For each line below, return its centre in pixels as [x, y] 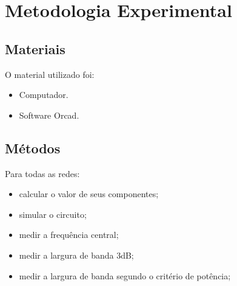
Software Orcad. [49, 115]
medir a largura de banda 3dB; [76, 255]
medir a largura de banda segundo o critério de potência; [125, 275]
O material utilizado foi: [50, 74]
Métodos [33, 148]
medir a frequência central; [69, 235]
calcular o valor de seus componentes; [89, 194]
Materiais [35, 48]
